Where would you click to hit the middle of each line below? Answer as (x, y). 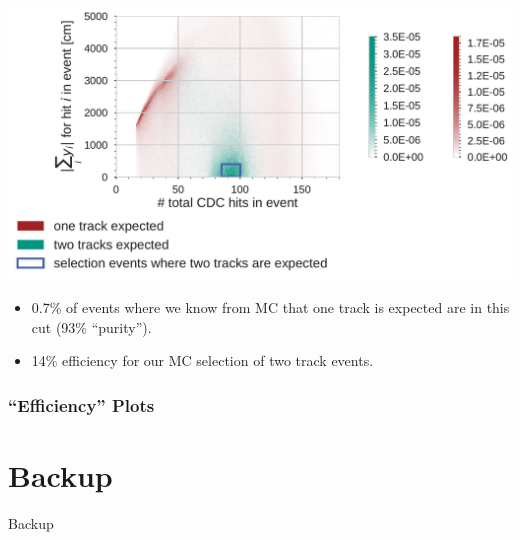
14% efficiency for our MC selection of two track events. (202, 360)
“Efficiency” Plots (81, 404)
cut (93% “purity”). (91, 326)
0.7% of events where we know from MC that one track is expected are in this (270, 307)
